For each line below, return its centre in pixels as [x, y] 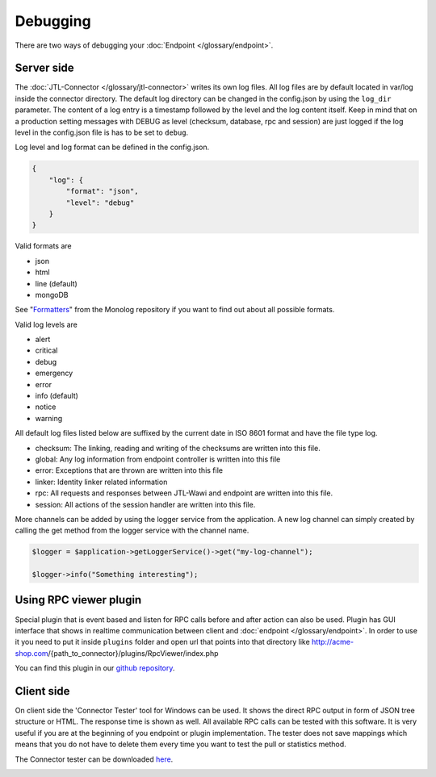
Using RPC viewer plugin [78, 600]
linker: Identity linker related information [101, 482]
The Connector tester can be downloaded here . [94, 759]
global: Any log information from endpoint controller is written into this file [158, 459]
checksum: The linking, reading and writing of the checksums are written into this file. [178, 448]
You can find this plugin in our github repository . [95, 668]
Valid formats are [43, 246]
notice [46, 407]
